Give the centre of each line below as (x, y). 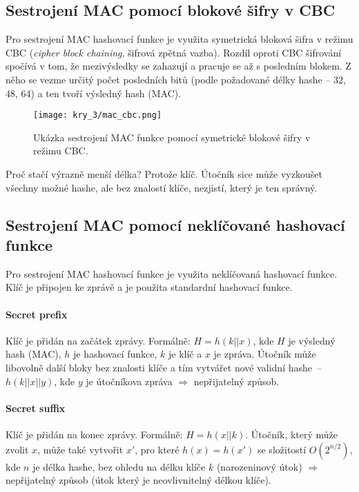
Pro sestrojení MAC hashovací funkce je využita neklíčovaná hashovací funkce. (172, 273)
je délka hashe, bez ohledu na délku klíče (119, 466)
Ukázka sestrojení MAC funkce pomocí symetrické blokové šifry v (172, 137)
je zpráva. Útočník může (265, 354)
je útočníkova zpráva (129, 381)
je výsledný (312, 340)
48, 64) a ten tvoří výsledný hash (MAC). (94, 93)
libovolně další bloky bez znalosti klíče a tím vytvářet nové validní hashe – (164, 367)
